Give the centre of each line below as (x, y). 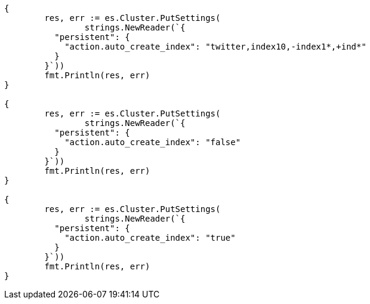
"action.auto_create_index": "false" (153, 142)
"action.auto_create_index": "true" (150, 238)
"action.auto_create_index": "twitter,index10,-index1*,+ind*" (215, 47)
